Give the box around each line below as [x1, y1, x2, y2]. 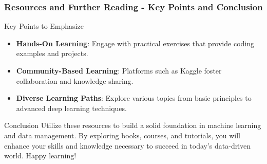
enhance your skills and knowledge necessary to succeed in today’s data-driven [4, 140, 251, 151]
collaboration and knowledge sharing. [16, 75, 133, 86]
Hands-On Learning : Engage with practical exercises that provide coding [16, 38, 254, 48]
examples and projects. [16, 48, 88, 59]
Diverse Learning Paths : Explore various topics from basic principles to [16, 93, 252, 103]
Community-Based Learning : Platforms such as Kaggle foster [16, 65, 222, 76]
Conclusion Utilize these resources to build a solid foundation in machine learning [4, 120, 261, 131]
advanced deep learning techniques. [16, 102, 127, 113]
